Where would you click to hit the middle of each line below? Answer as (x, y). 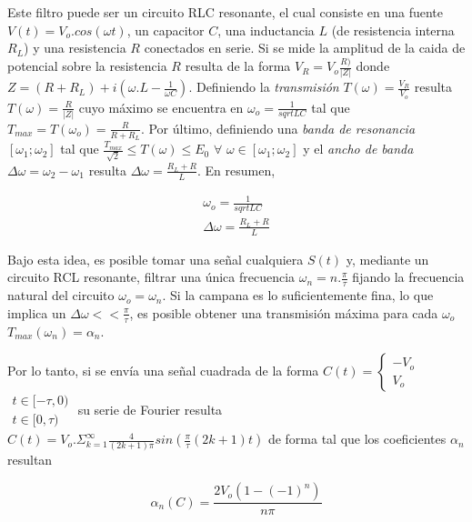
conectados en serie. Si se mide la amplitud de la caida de (305, 48)
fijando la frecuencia (408, 277)
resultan (30, 460)
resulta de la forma (238, 66)
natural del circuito (61, 295)
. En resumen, (236, 170)
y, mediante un (387, 259)
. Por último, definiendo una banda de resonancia (278, 128)
